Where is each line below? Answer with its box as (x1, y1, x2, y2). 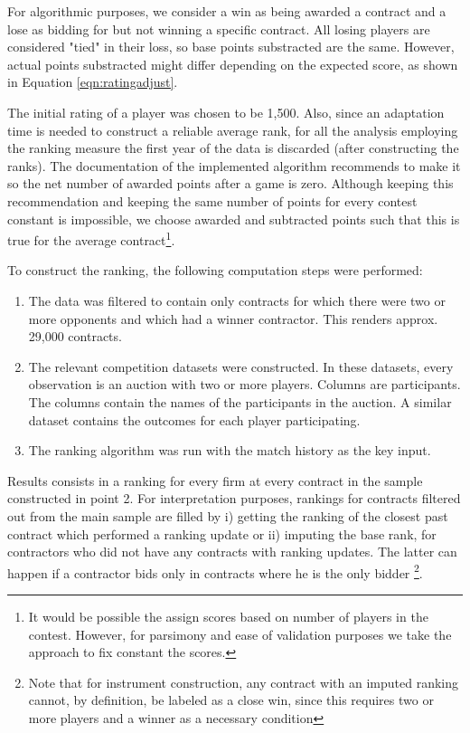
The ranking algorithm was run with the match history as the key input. (28, 441, 431, 460)
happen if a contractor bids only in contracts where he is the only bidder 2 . (7, 560, 423, 582)
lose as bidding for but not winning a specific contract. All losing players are (7, 19, 430, 38)
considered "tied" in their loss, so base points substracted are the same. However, (7, 37, 455, 56)
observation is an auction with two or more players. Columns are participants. (28, 375, 461, 394)
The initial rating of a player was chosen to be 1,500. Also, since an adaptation (7, 102, 445, 121)
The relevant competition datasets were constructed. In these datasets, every (28, 357, 454, 376)
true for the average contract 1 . (7, 228, 175, 249)
